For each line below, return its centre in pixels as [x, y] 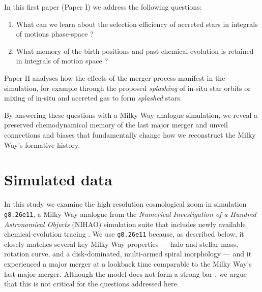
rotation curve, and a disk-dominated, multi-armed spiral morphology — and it [128, 254]
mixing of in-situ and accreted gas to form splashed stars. [93, 98]
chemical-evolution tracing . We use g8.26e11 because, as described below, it [124, 234]
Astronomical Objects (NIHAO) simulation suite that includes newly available [125, 224]
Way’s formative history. [42, 144]
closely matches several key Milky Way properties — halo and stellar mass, [121, 244]
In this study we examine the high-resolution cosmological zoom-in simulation [125, 204]
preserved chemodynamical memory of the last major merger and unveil [116, 125]
